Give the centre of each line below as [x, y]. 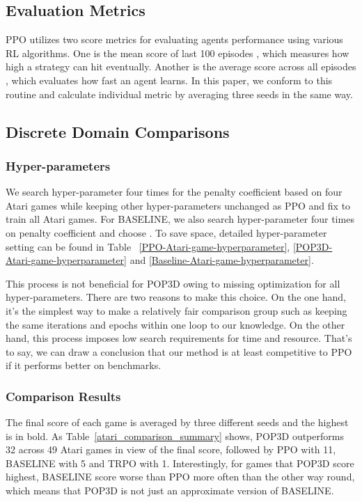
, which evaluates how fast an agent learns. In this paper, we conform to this [169, 80]
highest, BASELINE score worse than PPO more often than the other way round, [180, 477]
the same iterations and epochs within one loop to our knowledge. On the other [175, 324]
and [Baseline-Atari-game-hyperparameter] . [222, 260]
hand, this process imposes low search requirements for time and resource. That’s [179, 338]
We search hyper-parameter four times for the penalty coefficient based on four [174, 192]
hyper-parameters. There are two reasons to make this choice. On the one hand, [176, 297]
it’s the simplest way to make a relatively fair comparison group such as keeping [176, 310]
